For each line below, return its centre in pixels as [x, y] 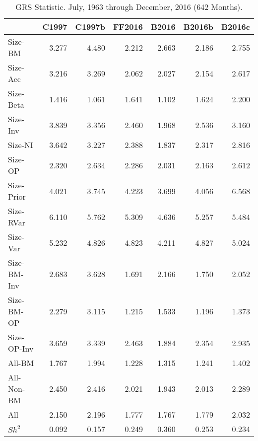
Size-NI [21, 145]
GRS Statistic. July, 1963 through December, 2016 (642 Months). [129, 7]
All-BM [21, 363]
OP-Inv [21, 348]
